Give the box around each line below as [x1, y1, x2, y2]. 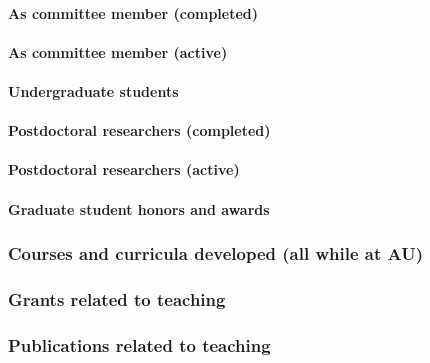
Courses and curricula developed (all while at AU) [8, 241, 424, 266]
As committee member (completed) [8, 2, 259, 23]
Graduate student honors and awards [8, 198, 270, 219]
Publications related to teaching [8, 332, 271, 357]
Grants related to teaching [8, 286, 226, 311]
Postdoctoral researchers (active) [8, 159, 240, 180]
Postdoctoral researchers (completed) [8, 120, 271, 141]
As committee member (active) [8, 41, 228, 62]
